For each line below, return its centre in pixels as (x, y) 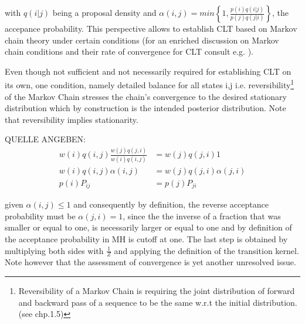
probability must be (40, 216)
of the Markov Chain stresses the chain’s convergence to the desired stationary (146, 96)
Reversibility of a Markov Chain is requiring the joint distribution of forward (157, 290)
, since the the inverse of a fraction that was (202, 216)
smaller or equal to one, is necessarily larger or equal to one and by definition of (148, 227)
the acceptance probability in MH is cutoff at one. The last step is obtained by (146, 238)
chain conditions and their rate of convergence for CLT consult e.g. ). (129, 51)
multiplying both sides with (54, 250)
